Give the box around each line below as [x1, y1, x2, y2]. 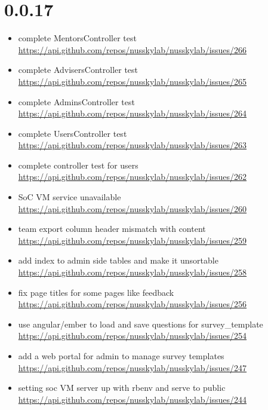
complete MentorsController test [18, 32, 137, 44]
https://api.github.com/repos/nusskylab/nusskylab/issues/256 [18, 298, 247, 310]
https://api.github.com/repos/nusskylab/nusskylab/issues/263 [18, 139, 247, 151]
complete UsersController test [18, 127, 127, 139]
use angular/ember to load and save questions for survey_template [18, 317, 263, 330]
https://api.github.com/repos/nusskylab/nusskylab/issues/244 [18, 393, 247, 405]
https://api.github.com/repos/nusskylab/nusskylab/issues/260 [18, 202, 247, 215]
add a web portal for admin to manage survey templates [18, 350, 224, 362]
